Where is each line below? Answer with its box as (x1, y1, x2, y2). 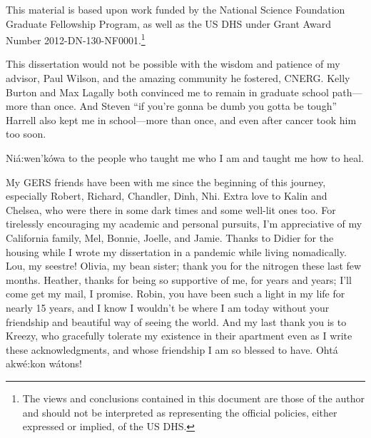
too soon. (6, 126, 46, 141)
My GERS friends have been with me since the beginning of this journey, (6, 174, 326, 189)
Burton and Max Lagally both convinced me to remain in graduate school (6, 84, 329, 99)
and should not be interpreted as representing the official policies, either (22, 404, 337, 419)
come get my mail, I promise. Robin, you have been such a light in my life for (6, 286, 345, 301)
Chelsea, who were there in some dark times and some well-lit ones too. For (6, 202, 336, 217)
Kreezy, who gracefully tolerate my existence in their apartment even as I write (6, 328, 352, 343)
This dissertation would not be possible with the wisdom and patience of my (6, 56, 340, 71)
